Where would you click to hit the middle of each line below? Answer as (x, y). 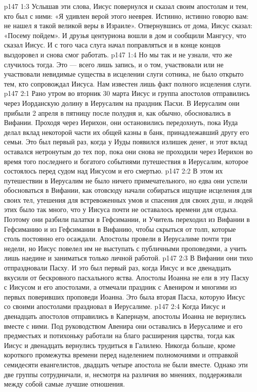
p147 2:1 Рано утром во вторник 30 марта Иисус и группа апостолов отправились (127, 93)
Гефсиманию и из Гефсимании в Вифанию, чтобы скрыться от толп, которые (120, 229)
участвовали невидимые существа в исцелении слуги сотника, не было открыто (124, 74)
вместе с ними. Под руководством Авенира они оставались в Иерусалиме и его (123, 326)
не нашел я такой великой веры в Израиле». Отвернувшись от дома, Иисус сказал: (128, 25)
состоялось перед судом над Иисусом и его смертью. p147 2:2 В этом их (113, 171)
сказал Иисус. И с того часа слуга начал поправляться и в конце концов (112, 45)
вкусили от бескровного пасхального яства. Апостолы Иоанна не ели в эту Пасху (127, 277)
